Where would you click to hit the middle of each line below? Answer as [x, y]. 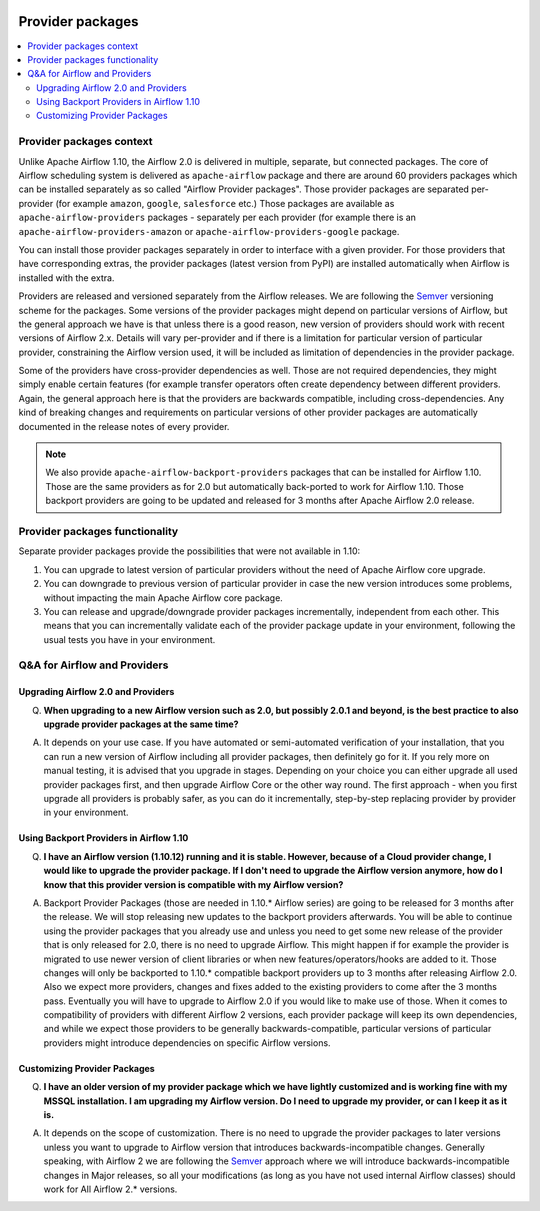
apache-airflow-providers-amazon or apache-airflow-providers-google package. [209, 231]
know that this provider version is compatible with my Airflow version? [193, 884]
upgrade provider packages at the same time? [141, 724]
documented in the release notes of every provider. [124, 426]
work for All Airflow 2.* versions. [110, 1189]
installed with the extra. [66, 277]
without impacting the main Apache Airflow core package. [163, 597]
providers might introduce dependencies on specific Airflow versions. [187, 1042]
